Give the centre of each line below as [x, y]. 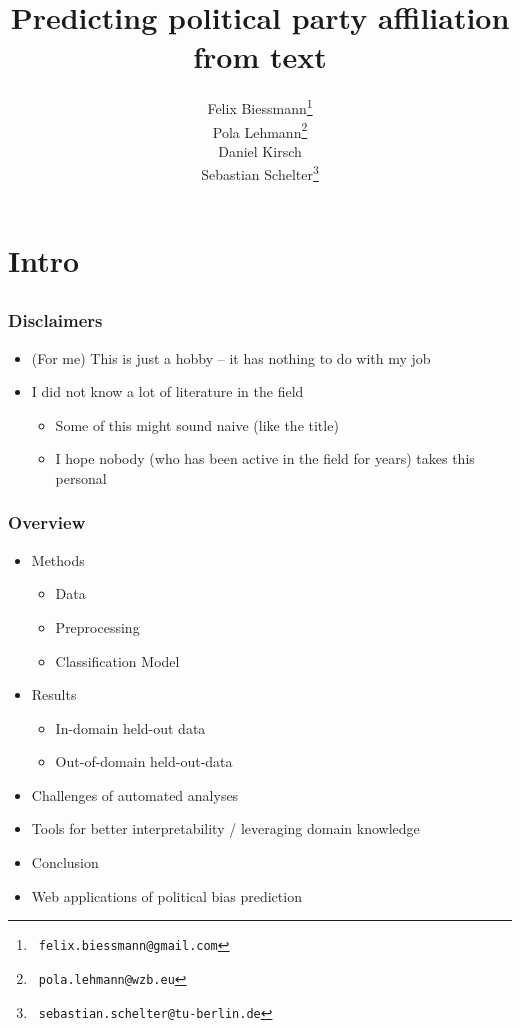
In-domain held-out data [130, 727]
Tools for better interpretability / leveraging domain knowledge [225, 828]
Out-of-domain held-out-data [144, 761]
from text [260, 56]
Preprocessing [97, 626]
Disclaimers [55, 320]
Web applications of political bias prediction [166, 895]
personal [81, 477]
